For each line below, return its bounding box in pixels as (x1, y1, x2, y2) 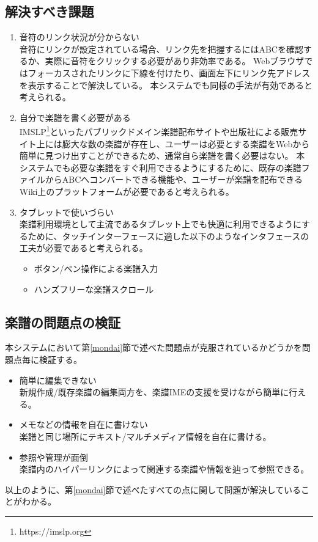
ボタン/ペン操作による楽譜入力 (34, 262, 158, 274)
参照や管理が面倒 (19, 450, 88, 463)
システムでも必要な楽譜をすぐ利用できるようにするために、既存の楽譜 (19, 161, 301, 174)
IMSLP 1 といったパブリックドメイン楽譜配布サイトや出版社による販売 (19, 123, 298, 138)
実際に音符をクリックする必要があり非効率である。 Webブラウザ (45, 54, 305, 67)
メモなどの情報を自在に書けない (19, 418, 148, 431)
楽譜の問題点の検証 (5, 312, 120, 331)
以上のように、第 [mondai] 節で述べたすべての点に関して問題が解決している (5, 483, 301, 496)
